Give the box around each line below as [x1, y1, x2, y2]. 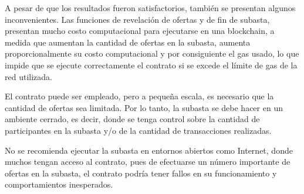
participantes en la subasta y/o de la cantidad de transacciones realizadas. [5, 124, 272, 136]
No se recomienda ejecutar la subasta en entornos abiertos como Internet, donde [5, 144, 293, 156]
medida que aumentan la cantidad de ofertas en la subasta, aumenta [5, 36, 251, 48]
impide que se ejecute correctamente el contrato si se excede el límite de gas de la [5, 58, 298, 71]
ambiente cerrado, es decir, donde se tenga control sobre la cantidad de [5, 113, 260, 125]
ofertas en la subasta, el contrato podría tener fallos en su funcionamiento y [5, 167, 277, 179]
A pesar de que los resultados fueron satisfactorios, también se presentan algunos [5, 2, 296, 13]
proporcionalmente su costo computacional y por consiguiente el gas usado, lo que [5, 47, 299, 60]
